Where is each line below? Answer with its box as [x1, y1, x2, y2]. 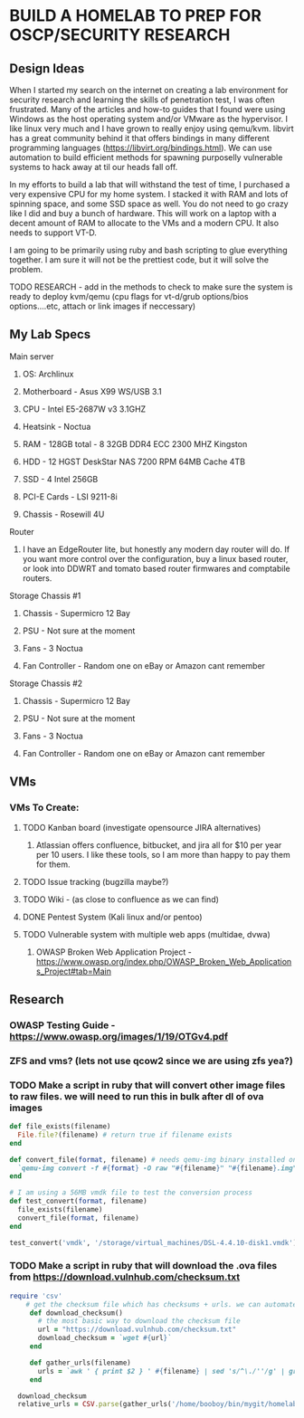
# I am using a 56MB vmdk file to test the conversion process [9, 1188, 253, 1197]
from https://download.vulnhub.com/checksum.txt [9, 1270, 241, 1283]
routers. [22, 572, 52, 584]
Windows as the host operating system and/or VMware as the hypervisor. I [9, 114, 288, 124]
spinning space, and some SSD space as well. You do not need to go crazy [9, 198, 289, 209]
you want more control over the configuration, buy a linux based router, [22, 553, 289, 564]
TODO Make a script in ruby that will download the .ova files [9, 1260, 278, 1272]
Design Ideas [9, 61, 85, 76]
